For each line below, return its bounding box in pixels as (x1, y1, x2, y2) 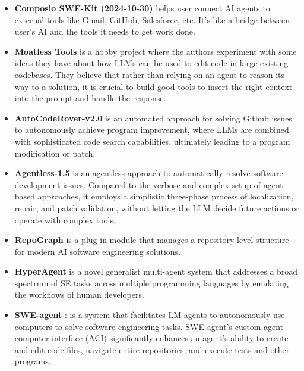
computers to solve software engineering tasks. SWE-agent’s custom (14, 320, 261, 332)
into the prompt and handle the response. (14, 92, 166, 104)
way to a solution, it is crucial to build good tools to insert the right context (14, 80, 293, 92)
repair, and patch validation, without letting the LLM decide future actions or (14, 201, 299, 214)
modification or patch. (14, 146, 96, 159)
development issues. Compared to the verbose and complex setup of (14, 178, 261, 191)
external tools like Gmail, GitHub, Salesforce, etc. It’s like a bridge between (14, 13, 290, 26)
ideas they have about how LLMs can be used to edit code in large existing (14, 57, 289, 69)
